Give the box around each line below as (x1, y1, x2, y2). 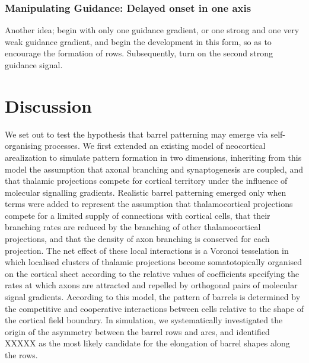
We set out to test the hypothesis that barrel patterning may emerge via (5, 128, 268, 140)
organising (5, 139, 42, 152)
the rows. (5, 349, 38, 361)
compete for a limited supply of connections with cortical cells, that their (5, 209, 270, 221)
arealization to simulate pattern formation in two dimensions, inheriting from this (5, 151, 302, 163)
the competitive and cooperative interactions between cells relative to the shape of (5, 302, 304, 314)
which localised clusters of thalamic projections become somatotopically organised (5, 256, 302, 268)
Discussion (5, 93, 92, 117)
